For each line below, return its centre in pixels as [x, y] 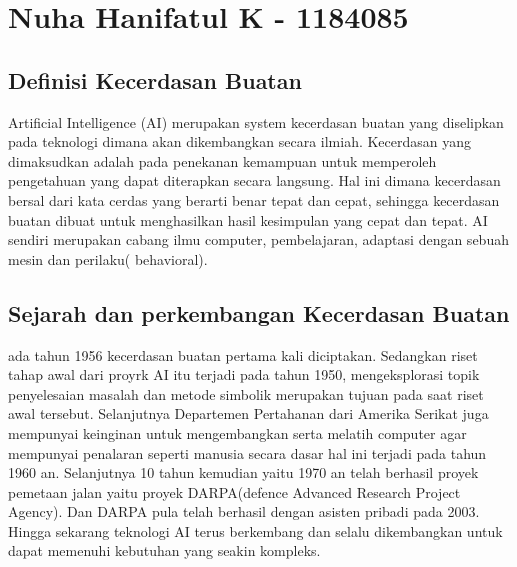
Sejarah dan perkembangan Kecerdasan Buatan [259, 312]
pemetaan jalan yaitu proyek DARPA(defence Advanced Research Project [234, 491]
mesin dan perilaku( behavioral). [108, 258]
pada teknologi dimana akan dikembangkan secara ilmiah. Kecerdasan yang [240, 141]
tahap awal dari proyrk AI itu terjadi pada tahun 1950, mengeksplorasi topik [244, 374]
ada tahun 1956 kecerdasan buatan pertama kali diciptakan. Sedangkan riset [243, 354]
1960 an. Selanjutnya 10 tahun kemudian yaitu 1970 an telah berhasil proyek [243, 472]
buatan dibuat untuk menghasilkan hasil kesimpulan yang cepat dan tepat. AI [248, 219]
